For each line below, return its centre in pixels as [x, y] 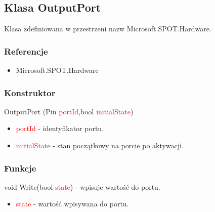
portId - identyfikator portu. [60, 128]
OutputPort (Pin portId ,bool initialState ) [69, 111]
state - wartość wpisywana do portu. [72, 204]
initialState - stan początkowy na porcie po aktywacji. [100, 145]
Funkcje [20, 168]
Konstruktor [30, 92]
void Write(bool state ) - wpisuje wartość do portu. [82, 186]
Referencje [26, 51]
